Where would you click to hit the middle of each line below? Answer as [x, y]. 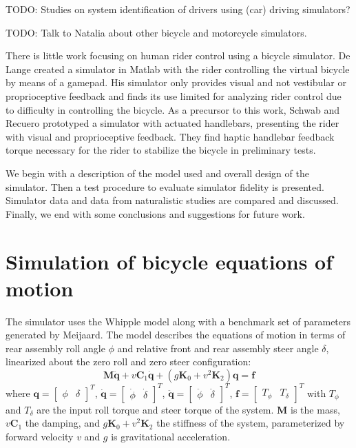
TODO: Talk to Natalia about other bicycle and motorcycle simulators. [156, 32]
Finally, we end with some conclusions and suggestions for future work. [155, 213]
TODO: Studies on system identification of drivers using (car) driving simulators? [178, 9]
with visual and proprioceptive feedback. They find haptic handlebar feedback [170, 136]
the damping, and [62, 423]
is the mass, [315, 409]
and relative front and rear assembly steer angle [218, 348]
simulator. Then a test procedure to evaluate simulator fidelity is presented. [165, 186]
